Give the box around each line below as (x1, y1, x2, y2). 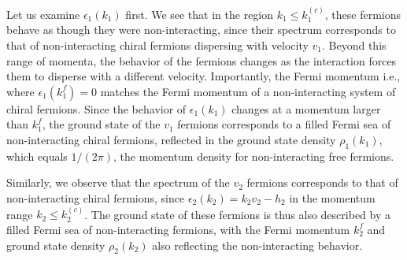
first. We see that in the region (125, 6, 274, 22)
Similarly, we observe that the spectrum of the (6, 174, 230, 191)
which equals (6, 147, 68, 164)
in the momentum (289, 189, 376, 206)
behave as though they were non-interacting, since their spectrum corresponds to (6, 21, 396, 38)
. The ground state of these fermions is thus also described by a (84, 206, 390, 222)
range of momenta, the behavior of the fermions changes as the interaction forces (6, 52, 397, 69)
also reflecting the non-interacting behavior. (152, 236, 363, 253)
